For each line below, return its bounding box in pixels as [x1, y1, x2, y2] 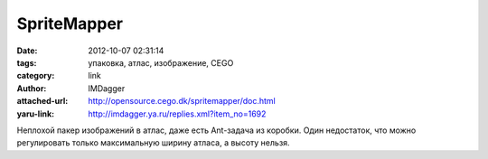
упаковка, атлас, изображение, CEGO [88, 57, 234, 68]
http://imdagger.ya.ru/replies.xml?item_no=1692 [88, 108, 267, 119]
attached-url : [16, 96, 69, 107]
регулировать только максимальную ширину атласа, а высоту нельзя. [16, 137, 290, 148]
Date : [16, 45, 38, 56]
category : [16, 70, 55, 81]
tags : [16, 57, 37, 68]
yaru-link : [16, 108, 54, 119]
